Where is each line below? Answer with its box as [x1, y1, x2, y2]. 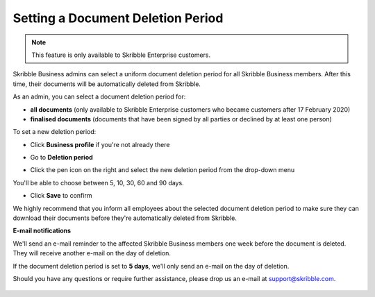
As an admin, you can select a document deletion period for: [12, 92, 186, 101]
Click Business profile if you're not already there [30, 140, 170, 148]
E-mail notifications [12, 226, 72, 235]
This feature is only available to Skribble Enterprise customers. [31, 51, 211, 59]
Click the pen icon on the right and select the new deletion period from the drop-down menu [30, 166, 295, 174]
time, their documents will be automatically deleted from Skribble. [12, 80, 201, 88]
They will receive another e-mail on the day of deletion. [12, 249, 172, 257]
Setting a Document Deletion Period [12, 10, 224, 26]
